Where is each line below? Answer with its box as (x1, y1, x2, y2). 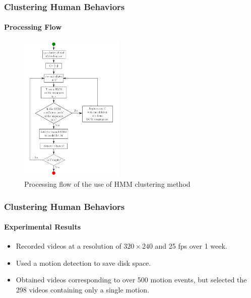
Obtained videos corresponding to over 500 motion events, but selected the (16, 274, 247, 285)
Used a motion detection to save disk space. (16, 257, 151, 268)
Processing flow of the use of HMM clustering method (24, 179, 191, 189)
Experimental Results (4, 221, 81, 232)
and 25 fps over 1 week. (155, 241, 227, 251)
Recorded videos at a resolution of (16, 241, 121, 251)
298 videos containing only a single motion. (16, 284, 150, 295)
